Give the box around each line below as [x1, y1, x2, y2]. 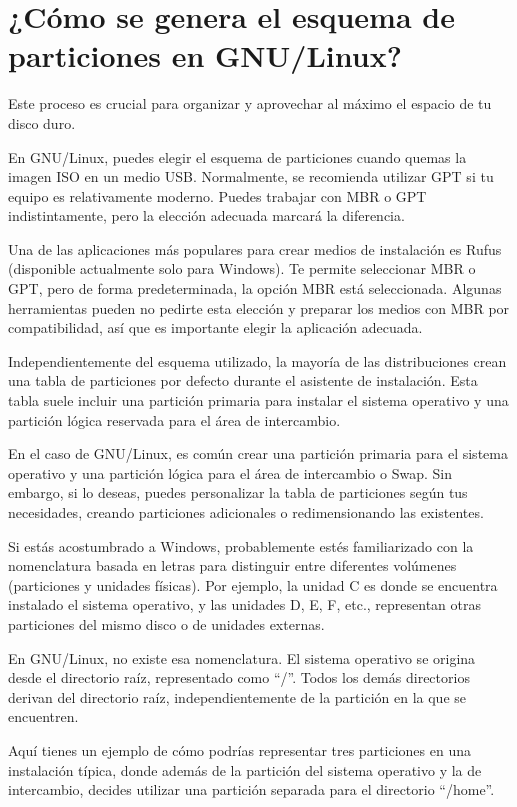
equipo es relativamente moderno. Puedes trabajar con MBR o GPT [8, 185, 427, 206]
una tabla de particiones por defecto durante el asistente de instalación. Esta [8, 370, 478, 391]
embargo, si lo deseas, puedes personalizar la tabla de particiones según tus [8, 482, 468, 503]
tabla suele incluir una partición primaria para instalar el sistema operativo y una [8, 390, 509, 411]
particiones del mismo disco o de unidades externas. [8, 613, 325, 634]
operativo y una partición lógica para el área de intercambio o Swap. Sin [8, 462, 452, 483]
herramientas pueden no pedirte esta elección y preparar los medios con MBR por [8, 297, 510, 318]
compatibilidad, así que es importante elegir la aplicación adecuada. [8, 317, 423, 338]
